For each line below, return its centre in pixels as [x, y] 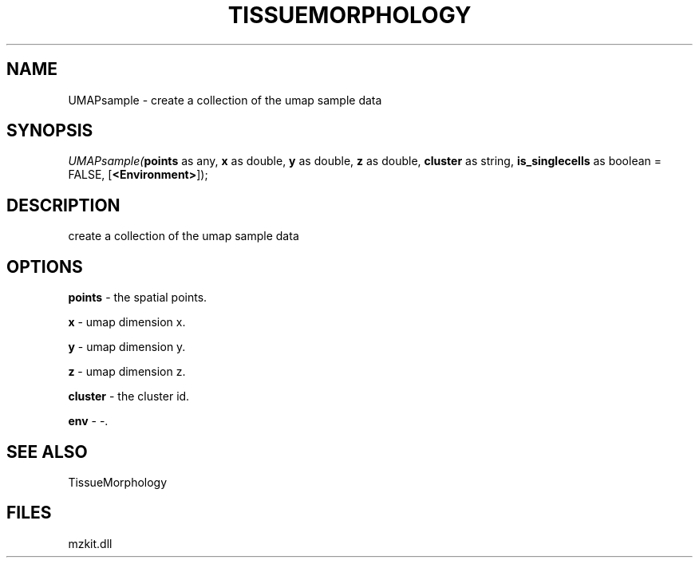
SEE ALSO [47, 452]
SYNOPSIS [50, 131]
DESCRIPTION [63, 205]
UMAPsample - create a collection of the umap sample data [225, 100]
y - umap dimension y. [127, 347]
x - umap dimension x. [127, 322]
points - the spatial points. [138, 298]
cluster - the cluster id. [129, 396]
